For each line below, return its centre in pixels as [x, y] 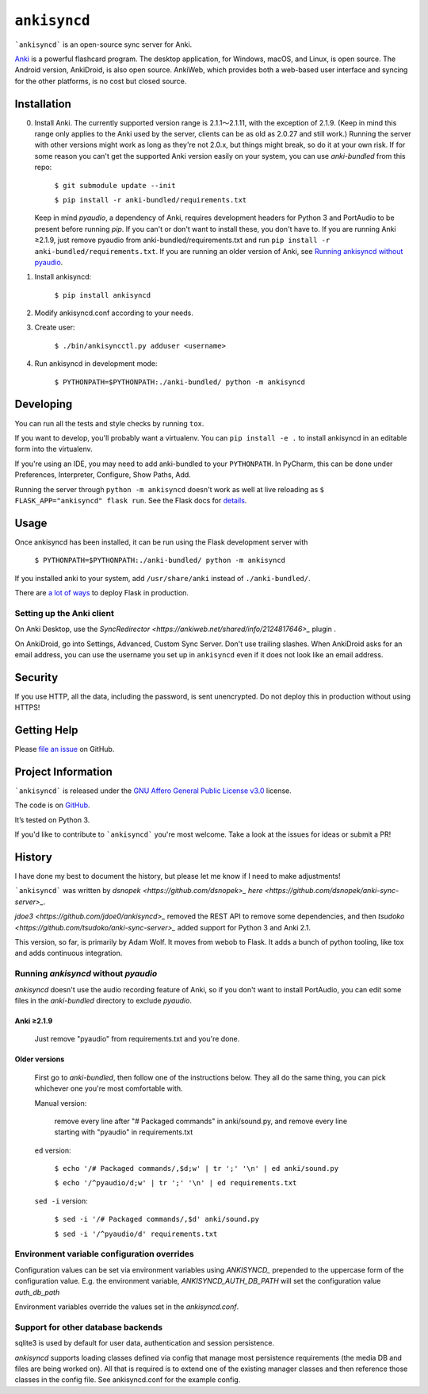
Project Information [63, 771]
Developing [44, 404]
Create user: [55, 327]
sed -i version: [61, 1201]
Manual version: [61, 1103]
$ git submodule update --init [115, 185]
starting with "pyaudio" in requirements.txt [124, 1132]
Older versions [40, 1059]
